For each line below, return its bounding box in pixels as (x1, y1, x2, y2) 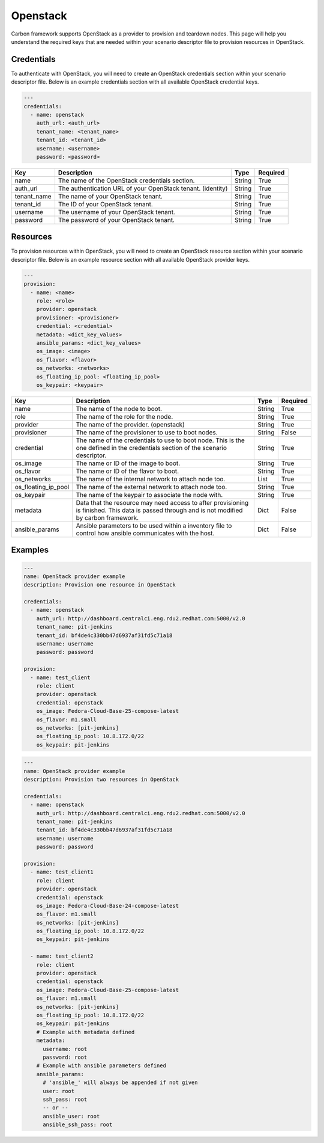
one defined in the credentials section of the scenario (76, 443, 227, 452)
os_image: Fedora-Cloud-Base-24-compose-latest (36, 902, 179, 909)
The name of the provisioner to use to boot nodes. (76, 428, 218, 436)
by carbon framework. (76, 513, 139, 522)
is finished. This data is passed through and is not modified (76, 506, 243, 514)
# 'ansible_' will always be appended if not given (43, 1079, 198, 1086)
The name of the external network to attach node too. (76, 482, 227, 491)
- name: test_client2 (30, 953, 94, 960)
